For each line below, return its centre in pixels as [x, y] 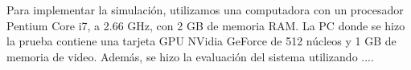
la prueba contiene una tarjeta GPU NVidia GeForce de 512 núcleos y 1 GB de [201, 41]
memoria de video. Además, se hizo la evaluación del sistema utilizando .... [190, 56]
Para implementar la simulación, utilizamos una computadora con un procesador [205, 10]
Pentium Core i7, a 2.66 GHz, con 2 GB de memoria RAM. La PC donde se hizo [206, 25]
